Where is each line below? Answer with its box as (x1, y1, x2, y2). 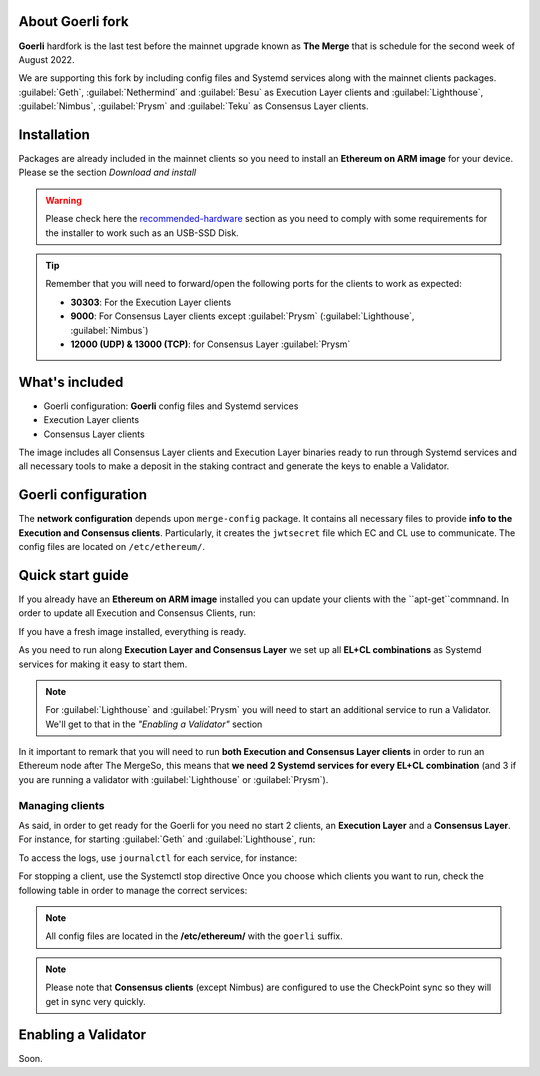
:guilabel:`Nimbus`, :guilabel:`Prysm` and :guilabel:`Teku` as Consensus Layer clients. (18, 100, 369, 112)
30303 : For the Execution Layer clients (70, 296, 232, 308)
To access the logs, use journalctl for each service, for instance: (18, 851, 298, 864)
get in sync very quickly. (45, 995, 147, 1007)
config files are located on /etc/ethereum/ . (18, 541, 205, 553)
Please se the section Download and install (18, 166, 197, 179)
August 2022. (18, 53, 75, 65)
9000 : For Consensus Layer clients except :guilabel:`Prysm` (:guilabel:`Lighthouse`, (70, 310, 415, 322)
